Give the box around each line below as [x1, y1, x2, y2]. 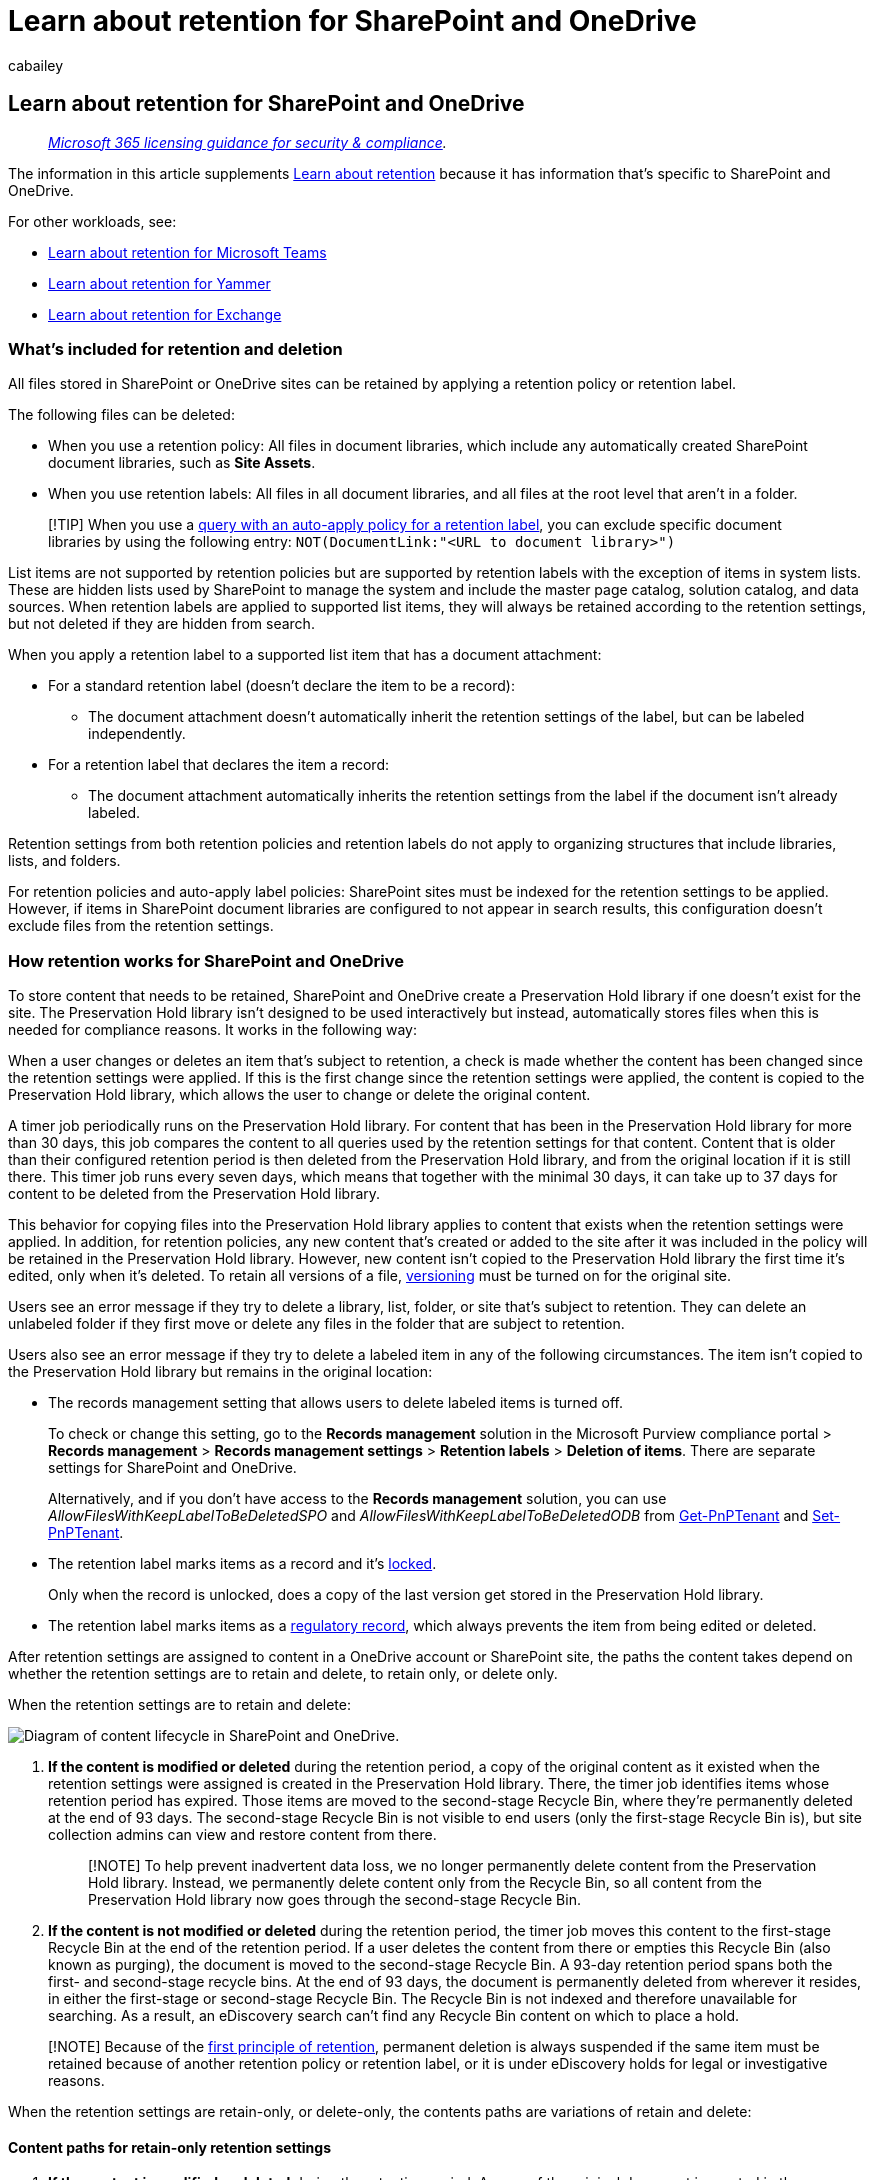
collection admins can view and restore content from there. [48, 1826, 437, 1844]
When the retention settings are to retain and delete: [8, 1696, 351, 1714]
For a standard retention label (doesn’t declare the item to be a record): [48, 677, 515, 695]
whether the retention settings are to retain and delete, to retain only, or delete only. [8, 1665, 558, 1683]
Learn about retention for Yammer [48, 274, 271, 292]
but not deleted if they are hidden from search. [8, 615, 315, 633]
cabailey [8, 56, 64, 74]
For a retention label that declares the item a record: [48, 756, 390, 774]
